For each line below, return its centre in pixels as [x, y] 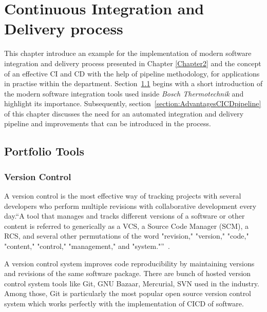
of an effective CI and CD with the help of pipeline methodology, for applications [132, 73]
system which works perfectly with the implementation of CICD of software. [124, 303]
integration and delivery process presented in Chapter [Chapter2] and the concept [133, 63]
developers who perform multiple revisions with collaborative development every [130, 206]
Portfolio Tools [44, 151]
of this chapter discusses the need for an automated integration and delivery [124, 113]
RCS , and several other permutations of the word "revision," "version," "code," [127, 236]
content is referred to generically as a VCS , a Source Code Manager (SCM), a [126, 226]
